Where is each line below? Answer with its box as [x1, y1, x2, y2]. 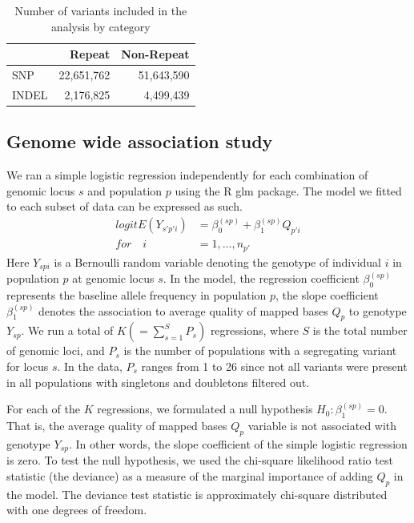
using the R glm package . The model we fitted [175, 182, 402, 199]
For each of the [6, 400, 81, 417]
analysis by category [50, 18, 151, 34]
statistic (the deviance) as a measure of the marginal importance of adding [6, 467, 373, 484]
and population [87, 182, 163, 199]
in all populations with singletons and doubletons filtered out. [6, 373, 310, 390]
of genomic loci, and [6, 342, 105, 359]
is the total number [312, 322, 408, 339]
